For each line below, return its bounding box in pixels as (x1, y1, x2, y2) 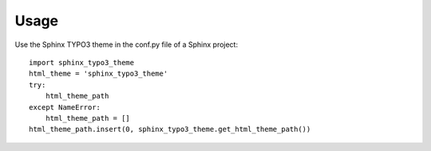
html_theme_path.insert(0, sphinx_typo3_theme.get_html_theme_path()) (29, 125, 311, 134)
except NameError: (29, 103, 101, 111)
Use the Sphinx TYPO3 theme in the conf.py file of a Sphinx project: (14, 40, 239, 49)
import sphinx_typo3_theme (29, 58, 135, 67)
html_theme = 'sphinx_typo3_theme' (29, 69, 168, 79)
